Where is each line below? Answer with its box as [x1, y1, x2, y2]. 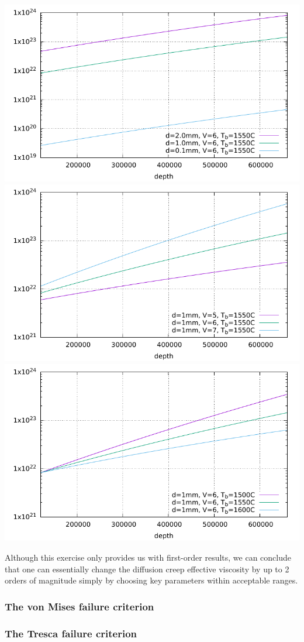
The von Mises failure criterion [5, 599, 154, 613]
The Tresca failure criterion [5, 626, 137, 640]
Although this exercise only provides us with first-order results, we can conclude [5, 551, 291, 563]
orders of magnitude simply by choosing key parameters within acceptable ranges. [5, 574, 298, 586]
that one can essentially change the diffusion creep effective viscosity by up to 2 [5, 562, 289, 575]
